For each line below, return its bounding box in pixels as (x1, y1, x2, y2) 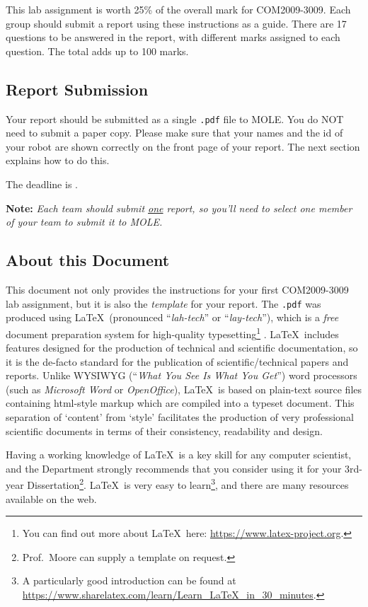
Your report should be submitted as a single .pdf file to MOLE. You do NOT (6, 111, 344, 126)
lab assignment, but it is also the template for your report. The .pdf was (6, 296, 321, 311)
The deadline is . (6, 177, 78, 192)
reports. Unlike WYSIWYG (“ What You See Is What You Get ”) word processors (6, 368, 357, 383)
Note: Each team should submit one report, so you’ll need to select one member (6, 200, 352, 215)
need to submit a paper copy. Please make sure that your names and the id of (6, 125, 343, 140)
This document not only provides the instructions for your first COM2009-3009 (6, 282, 349, 296)
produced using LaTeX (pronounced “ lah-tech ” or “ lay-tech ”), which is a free (6, 310, 339, 325)
